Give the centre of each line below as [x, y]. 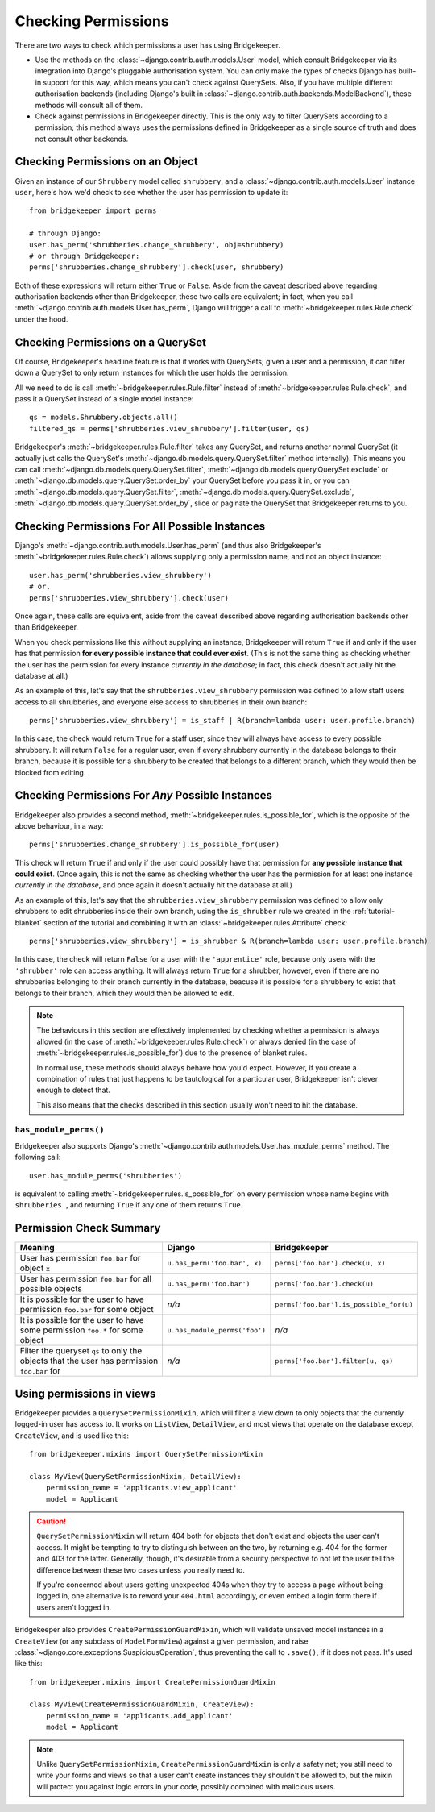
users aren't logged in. [74, 1607]
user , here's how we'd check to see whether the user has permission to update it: [151, 192]
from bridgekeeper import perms [93, 211]
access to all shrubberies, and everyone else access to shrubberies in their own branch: [161, 702]
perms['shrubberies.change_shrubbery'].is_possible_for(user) [155, 845]
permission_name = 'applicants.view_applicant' [141, 1488]
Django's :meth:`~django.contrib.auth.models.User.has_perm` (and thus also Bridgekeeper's [168, 545]
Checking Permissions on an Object [106, 162]
